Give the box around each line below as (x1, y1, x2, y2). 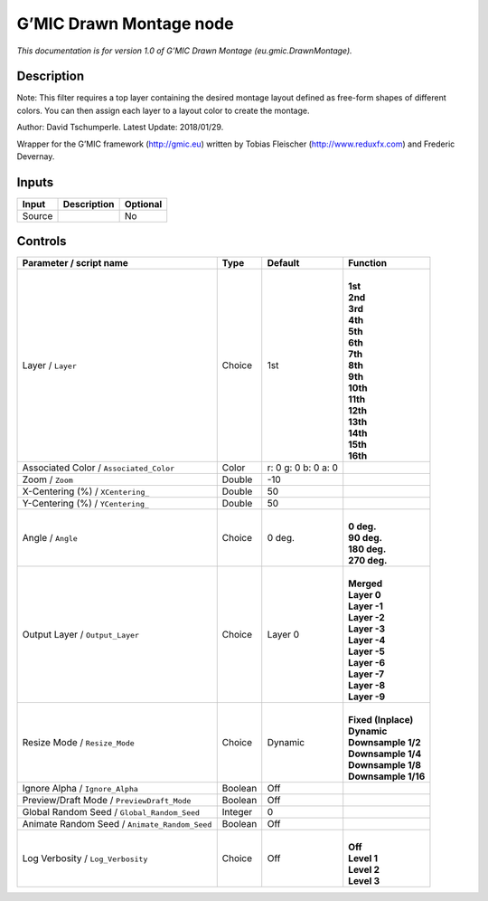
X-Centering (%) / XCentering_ (22, 485, 150, 498)
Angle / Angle (22, 532, 79, 545)
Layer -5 (348, 645, 386, 658)
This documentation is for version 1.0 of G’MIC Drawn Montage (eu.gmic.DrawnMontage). (16, 45, 352, 56)
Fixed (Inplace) (348, 714, 414, 726)
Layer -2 (348, 612, 386, 624)
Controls (16, 233, 67, 249)
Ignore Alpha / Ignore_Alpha (22, 782, 139, 795)
